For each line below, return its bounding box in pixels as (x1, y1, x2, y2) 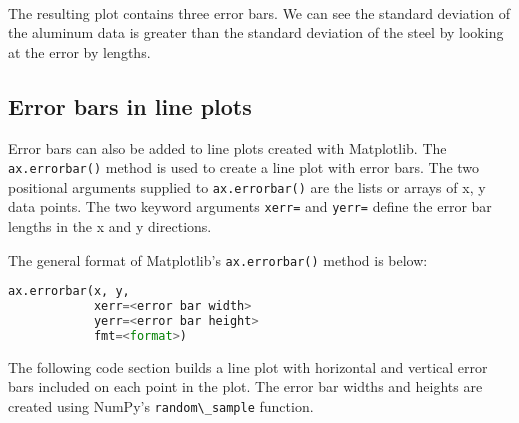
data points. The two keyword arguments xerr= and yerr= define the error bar (8, 196, 492, 217)
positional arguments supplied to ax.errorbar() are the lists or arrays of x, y (8, 176, 486, 197)
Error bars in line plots (8, 90, 252, 121)
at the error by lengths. (8, 41, 151, 62)
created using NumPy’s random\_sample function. (8, 396, 314, 417)
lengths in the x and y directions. (8, 216, 212, 237)
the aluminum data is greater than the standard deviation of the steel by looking (8, 22, 504, 43)
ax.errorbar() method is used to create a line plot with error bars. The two (8, 157, 480, 178)
